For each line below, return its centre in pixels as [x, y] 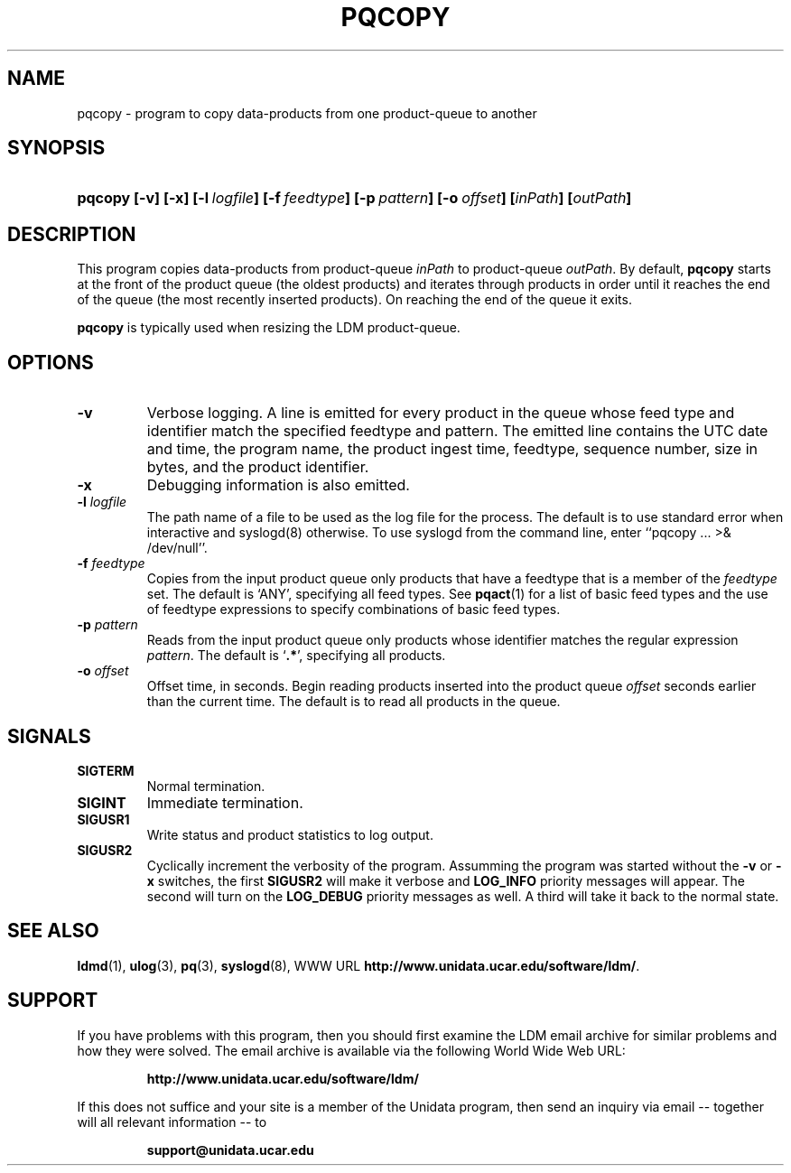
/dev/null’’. [177, 548]
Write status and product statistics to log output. [290, 834]
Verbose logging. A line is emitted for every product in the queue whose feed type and [441, 413]
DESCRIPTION [72, 234]
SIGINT [102, 802]
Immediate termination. [225, 802]
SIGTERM [106, 770]
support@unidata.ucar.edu [230, 1150]
